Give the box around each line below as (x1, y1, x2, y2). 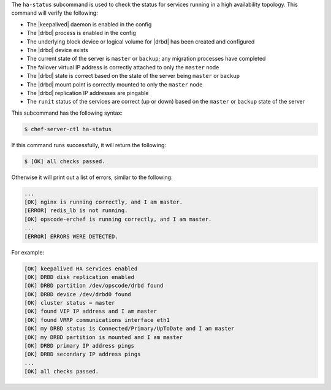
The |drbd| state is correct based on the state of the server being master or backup (26, 72, 240, 80)
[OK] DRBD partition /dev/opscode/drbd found (24, 282, 164, 289)
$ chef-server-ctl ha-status (24, 126, 112, 132)
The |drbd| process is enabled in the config (26, 29, 136, 37)
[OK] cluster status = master (24, 299, 115, 307)
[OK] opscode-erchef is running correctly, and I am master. (24, 215, 212, 223)
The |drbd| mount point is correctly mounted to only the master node (26, 80, 203, 88)
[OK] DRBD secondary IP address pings (24, 351, 141, 358)
